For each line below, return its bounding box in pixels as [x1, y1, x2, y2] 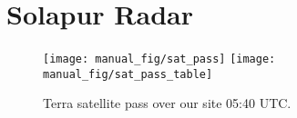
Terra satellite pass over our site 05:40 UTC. [43, 93, 292, 113]
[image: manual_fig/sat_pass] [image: [43, 53, 276, 66]
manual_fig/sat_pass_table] [43, 67, 213, 81]
